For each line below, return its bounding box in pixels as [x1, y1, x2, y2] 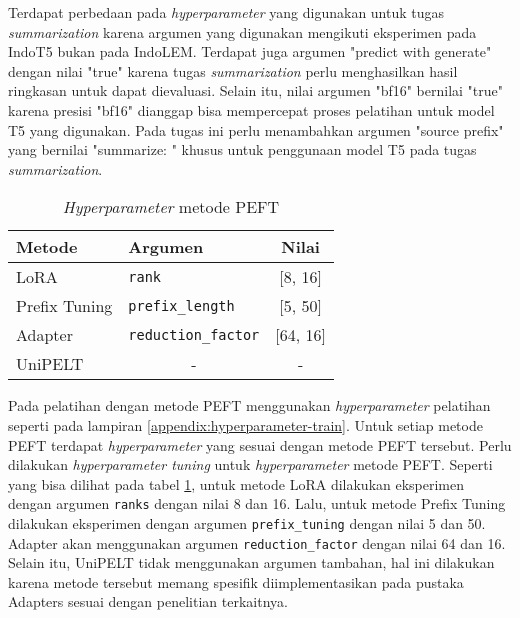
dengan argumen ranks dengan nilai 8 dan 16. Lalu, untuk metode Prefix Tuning [8, 493, 506, 514]
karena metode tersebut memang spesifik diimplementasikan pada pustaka [8, 571, 464, 592]
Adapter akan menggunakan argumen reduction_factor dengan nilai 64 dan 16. [8, 532, 506, 553]
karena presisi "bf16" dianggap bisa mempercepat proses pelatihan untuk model [8, 99, 495, 120]
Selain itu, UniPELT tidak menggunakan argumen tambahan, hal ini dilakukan [8, 552, 495, 573]
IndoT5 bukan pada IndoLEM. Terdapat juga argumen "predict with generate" [8, 41, 492, 62]
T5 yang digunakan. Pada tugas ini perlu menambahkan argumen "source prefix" [8, 119, 504, 140]
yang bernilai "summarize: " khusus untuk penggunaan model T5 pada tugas [8, 139, 477, 160]
